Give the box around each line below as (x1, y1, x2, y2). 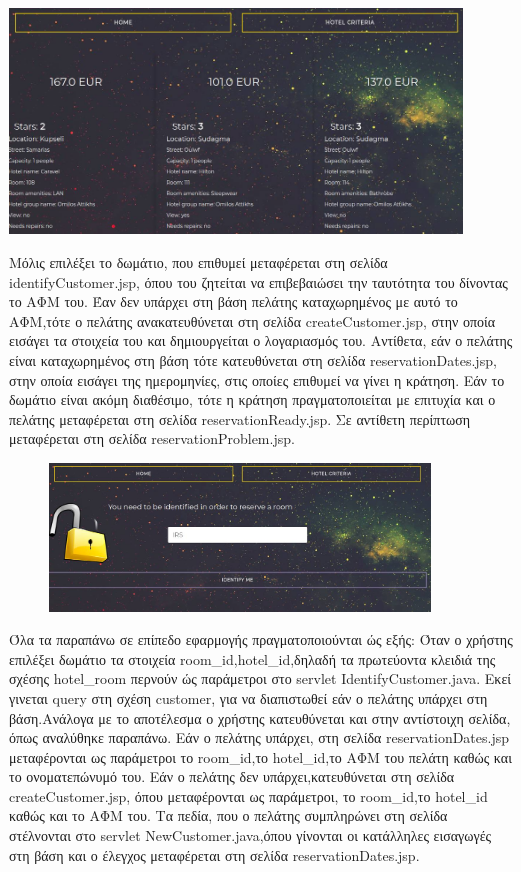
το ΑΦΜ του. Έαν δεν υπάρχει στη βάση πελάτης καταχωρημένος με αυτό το (9, 291, 458, 312)
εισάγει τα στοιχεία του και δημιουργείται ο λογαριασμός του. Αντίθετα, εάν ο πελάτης (9, 330, 513, 351)
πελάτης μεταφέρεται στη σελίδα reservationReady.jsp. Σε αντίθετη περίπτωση (9, 408, 471, 429)
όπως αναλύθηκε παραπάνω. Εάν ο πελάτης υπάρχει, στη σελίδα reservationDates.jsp (9, 727, 510, 748)
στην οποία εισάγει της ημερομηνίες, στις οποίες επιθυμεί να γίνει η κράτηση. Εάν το (9, 369, 505, 390)
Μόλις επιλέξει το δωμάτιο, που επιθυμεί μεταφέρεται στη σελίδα (9, 251, 388, 272)
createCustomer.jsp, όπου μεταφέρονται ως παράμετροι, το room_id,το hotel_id (9, 785, 488, 806)
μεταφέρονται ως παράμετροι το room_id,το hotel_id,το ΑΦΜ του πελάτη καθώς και (9, 746, 512, 767)
